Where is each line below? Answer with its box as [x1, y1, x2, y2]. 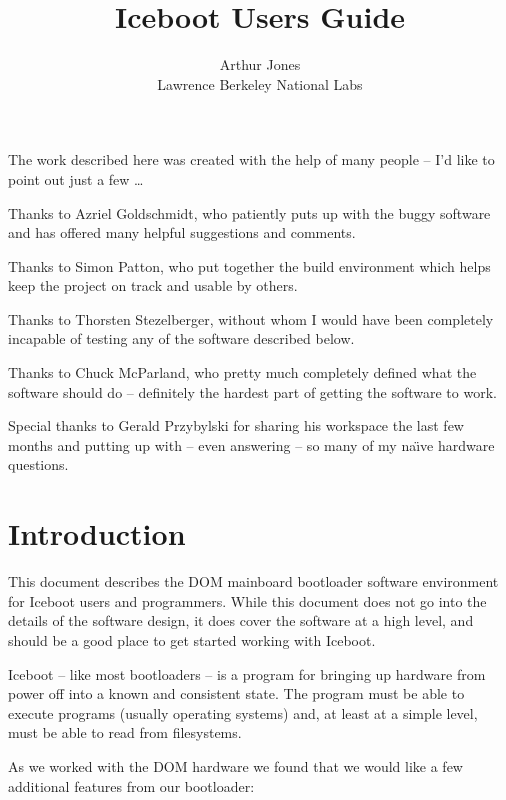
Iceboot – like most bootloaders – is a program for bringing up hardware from [8, 663, 486, 684]
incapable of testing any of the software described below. [8, 328, 355, 349]
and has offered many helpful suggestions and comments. [8, 222, 356, 243]
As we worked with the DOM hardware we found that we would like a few [8, 755, 463, 776]
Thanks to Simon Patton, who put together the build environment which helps [8, 255, 491, 276]
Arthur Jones [219, 54, 301, 75]
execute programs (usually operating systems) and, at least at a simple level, [8, 702, 478, 723]
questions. [8, 454, 69, 475]
